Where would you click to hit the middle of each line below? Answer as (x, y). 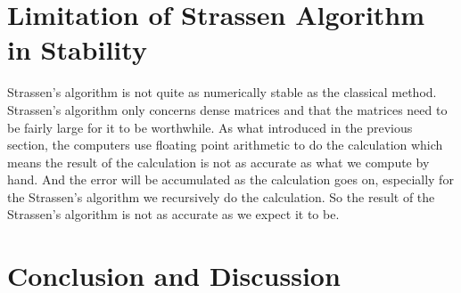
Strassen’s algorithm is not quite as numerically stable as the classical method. (222, 92)
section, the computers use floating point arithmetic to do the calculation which (225, 145)
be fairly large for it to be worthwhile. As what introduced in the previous (210, 127)
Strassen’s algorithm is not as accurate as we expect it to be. (173, 214)
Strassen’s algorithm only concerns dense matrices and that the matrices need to (227, 109)
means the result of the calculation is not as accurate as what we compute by (218, 162)
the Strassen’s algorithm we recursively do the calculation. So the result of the (221, 196)
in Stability (77, 49)
